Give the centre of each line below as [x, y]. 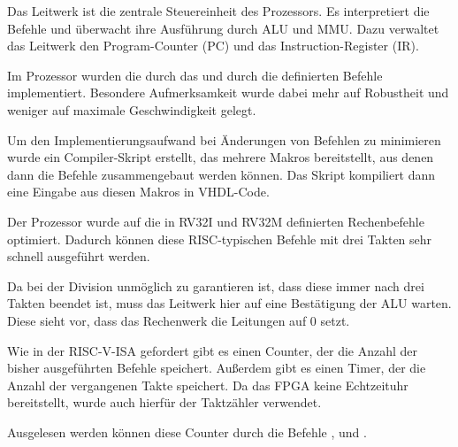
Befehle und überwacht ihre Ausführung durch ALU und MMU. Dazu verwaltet [223, 28]
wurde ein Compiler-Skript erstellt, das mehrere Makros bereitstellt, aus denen [221, 157]
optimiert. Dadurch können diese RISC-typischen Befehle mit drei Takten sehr [220, 239]
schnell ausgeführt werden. [79, 256]
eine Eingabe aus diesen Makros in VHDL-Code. [138, 192]
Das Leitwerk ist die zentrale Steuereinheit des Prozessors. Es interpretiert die [218, 11]
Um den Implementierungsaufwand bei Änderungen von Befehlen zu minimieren [224, 139]
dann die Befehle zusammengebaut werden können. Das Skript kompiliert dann [221, 174]
